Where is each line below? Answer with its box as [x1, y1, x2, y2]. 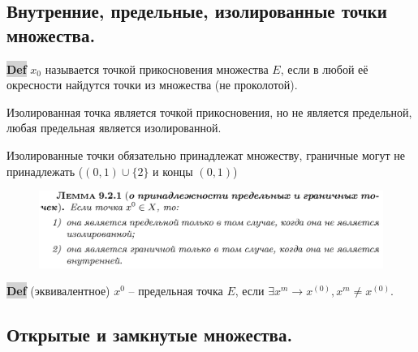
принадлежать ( [6, 162, 84, 179]
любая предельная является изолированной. [6, 119, 222, 136]
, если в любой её [280, 60, 368, 77]
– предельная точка [128, 282, 223, 299]
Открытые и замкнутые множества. [6, 322, 293, 347]
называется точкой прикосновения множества [45, 60, 269, 77]
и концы [153, 162, 193, 179]
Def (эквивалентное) [6, 282, 110, 299]
